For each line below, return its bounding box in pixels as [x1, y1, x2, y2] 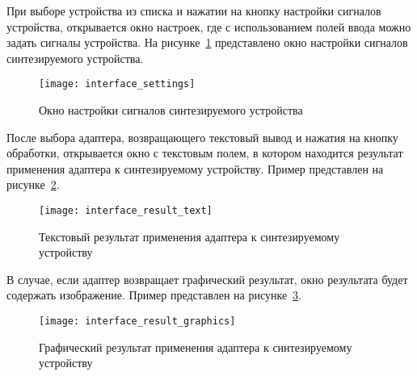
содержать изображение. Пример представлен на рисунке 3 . [6, 286, 302, 303]
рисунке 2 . [6, 176, 60, 193]
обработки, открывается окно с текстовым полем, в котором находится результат [6, 144, 403, 161]
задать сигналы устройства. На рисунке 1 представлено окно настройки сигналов [6, 34, 408, 51]
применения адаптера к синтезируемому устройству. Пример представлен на [6, 160, 384, 177]
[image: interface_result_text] [39, 205, 213, 216]
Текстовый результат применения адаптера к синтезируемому [39, 228, 340, 244]
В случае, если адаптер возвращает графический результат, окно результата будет [6, 270, 408, 287]
